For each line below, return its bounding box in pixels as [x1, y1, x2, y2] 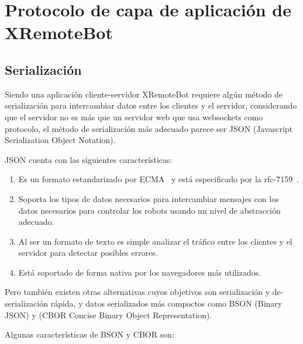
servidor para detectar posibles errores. [18, 246, 158, 259]
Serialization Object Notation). [5, 134, 116, 146]
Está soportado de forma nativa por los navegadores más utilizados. [18, 266, 261, 278]
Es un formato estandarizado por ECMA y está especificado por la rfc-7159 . [18, 173, 299, 185]
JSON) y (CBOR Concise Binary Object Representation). [5, 308, 212, 321]
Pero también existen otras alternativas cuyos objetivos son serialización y [5, 286, 270, 298]
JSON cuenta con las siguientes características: [5, 153, 173, 165]
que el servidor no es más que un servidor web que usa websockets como [5, 110, 263, 123]
